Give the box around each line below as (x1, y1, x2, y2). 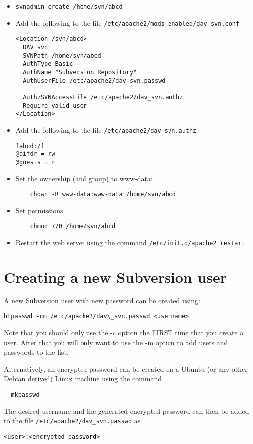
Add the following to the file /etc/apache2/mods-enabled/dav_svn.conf (15, 17, 240, 28)
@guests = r (15, 158, 55, 166)
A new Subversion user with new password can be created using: (4, 295, 200, 305)
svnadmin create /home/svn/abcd (15, 3, 123, 10)
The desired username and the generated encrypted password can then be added (4, 405, 249, 416)
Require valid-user (23, 102, 87, 109)
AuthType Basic (23, 60, 73, 68)
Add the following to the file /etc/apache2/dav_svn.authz (15, 124, 197, 135)
